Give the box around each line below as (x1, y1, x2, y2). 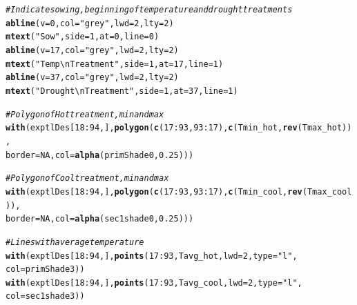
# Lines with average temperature (6, 237, 144, 247)
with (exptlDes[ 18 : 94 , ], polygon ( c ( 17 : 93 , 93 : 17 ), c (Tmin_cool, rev (6, 186, 302, 197)
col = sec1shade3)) (6, 291, 85, 302)
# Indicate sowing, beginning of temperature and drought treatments (6, 5, 293, 14)
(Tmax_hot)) (297, 123, 352, 133)
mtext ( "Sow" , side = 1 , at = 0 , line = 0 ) (6, 32, 160, 42)
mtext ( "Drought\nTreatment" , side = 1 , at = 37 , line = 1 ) (6, 86, 238, 96)
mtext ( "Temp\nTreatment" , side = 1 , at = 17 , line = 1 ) (6, 59, 224, 69)
